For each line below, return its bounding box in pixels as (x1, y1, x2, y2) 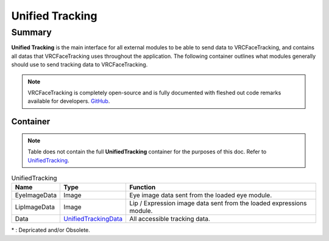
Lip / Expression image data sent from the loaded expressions (129, 199, 307, 208)
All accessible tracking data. (129, 215, 210, 223)
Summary (11, 27, 52, 38)
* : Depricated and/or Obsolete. (11, 226, 91, 234)
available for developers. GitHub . (27, 97, 110, 105)
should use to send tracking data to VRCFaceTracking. (11, 61, 148, 68)
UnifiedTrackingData (63, 215, 123, 223)
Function (129, 183, 156, 192)
